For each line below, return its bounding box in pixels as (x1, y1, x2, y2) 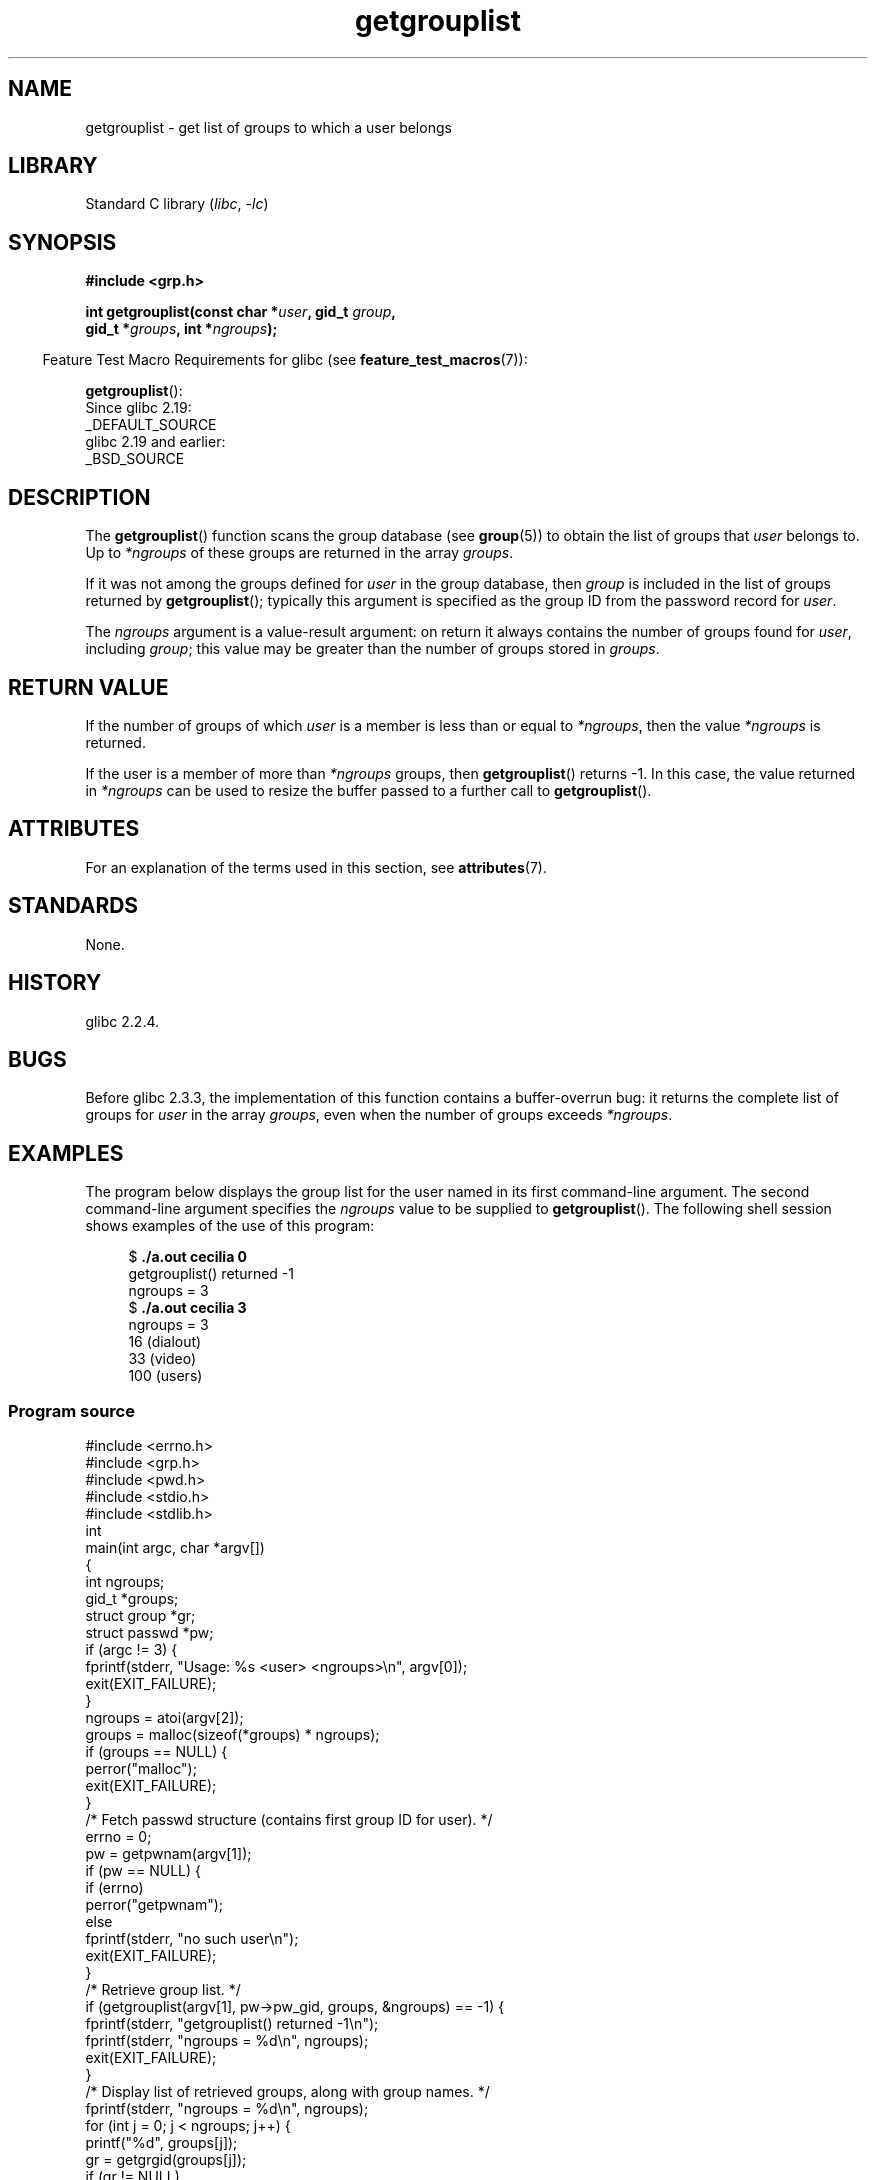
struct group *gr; (85, 1606, 196, 1624)
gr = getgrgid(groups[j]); (85, 2150, 247, 2168)
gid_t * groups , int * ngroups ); (85, 320, 278, 338)
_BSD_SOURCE (85, 450, 185, 468)
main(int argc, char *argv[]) (85, 1538, 265, 1556)
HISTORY (8, 970, 102, 996)
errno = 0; (85, 1827, 152, 1845)
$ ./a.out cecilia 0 (128, 1248, 248, 1266)
